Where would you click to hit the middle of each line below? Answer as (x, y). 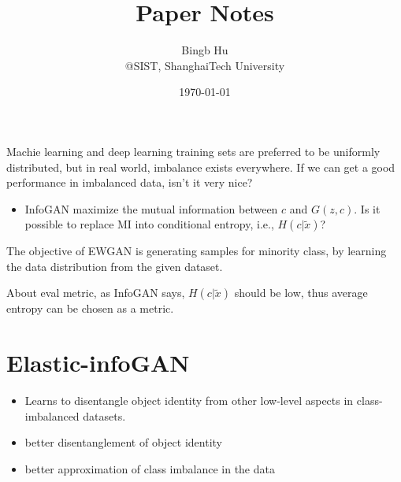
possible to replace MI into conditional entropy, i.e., (149, 224)
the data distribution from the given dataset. (115, 266)
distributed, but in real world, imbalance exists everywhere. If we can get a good (201, 167)
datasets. (104, 415)
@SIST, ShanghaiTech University (205, 65)
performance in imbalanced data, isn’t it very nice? (130, 182)
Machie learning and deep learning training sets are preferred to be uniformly (193, 151)
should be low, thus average (301, 293)
